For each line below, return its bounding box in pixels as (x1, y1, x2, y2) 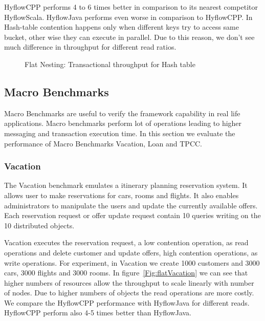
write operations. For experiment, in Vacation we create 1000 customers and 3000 (4, 257, 260, 268)
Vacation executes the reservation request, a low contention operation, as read (4, 237, 249, 248)
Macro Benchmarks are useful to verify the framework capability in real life (4, 108, 240, 118)
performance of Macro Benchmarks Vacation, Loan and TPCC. (4, 138, 202, 148)
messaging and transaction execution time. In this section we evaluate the (4, 127, 235, 138)
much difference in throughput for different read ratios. (4, 41, 176, 52)
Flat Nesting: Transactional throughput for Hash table (25, 58, 195, 69)
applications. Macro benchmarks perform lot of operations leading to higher (4, 118, 242, 129)
